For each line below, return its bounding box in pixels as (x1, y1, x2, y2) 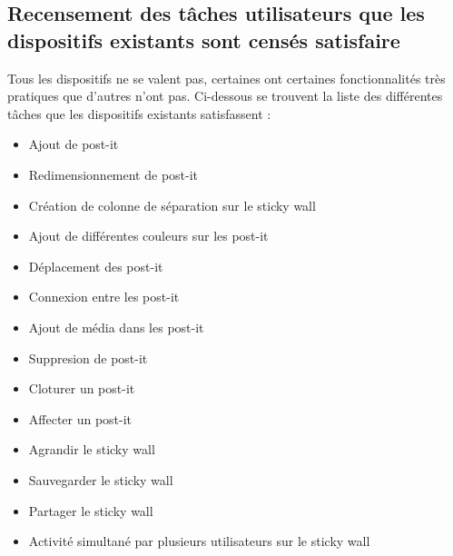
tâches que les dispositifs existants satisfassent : (7, 104, 271, 123)
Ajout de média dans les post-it (28, 317, 204, 336)
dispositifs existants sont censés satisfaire (7, 25, 400, 54)
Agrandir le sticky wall (28, 440, 155, 459)
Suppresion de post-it (28, 348, 148, 367)
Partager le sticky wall (28, 501, 153, 520)
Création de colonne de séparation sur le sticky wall (28, 195, 316, 214)
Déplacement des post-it (28, 256, 163, 275)
